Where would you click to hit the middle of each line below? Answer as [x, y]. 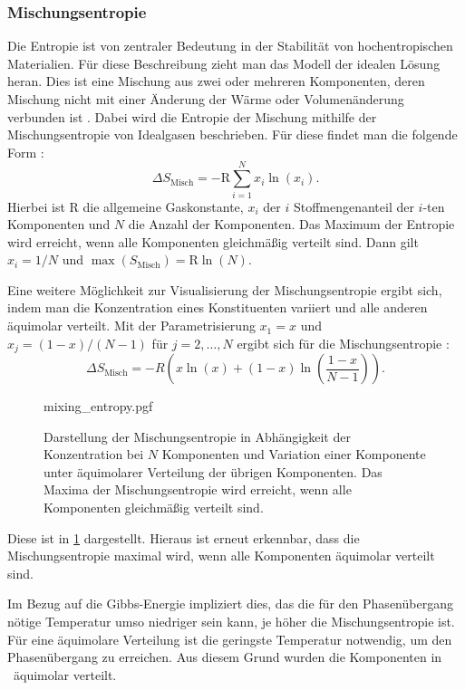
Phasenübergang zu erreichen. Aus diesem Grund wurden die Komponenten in [225, 657]
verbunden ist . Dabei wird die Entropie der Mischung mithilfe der [192, 116]
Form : [26, 152]
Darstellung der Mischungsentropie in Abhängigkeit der [197, 436]
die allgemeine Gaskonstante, [163, 206]
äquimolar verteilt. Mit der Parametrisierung [131, 326]
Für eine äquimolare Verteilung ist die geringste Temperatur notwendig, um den [230, 639]
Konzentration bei [94, 454]
